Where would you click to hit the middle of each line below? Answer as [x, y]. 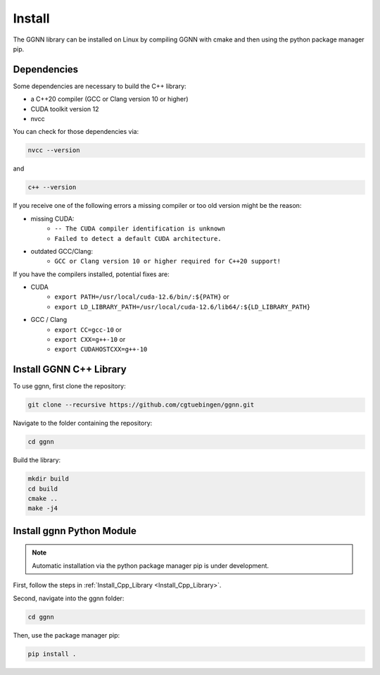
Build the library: [37, 460]
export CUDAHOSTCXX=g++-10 [101, 349]
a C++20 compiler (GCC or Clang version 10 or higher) [110, 99]
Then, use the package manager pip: [66, 635]
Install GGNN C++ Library [70, 370]
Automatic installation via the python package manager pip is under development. [151, 565]
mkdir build [49, 479]
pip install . [52, 654]
